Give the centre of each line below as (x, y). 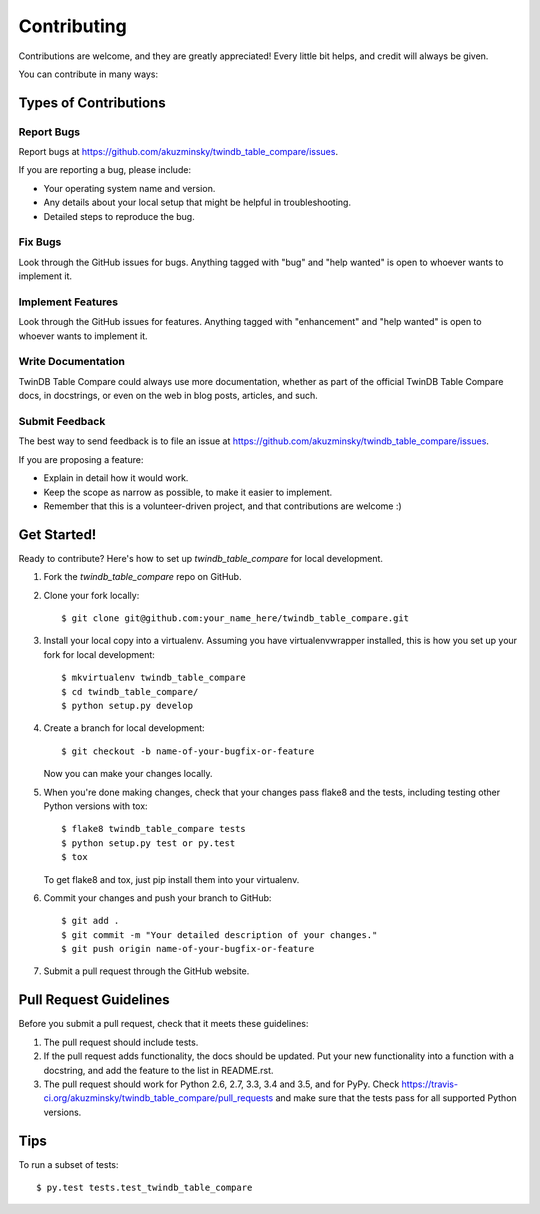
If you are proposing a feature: (81, 459)
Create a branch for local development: (124, 728)
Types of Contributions (92, 102)
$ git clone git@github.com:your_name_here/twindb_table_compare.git (235, 618)
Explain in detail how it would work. (116, 478)
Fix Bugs (40, 242)
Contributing (72, 26)
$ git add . (90, 921)
